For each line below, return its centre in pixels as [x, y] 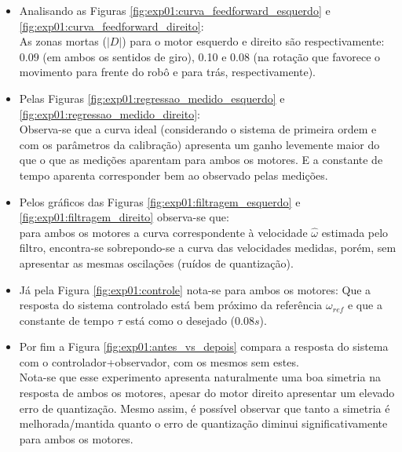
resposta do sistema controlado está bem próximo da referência [171, 305]
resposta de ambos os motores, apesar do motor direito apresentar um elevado [207, 393]
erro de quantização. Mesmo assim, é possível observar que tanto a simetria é [205, 408]
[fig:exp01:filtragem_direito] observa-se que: [124, 217]
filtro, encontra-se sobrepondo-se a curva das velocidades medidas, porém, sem [208, 248]
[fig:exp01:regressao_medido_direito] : [110, 113]
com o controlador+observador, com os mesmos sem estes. [159, 361]
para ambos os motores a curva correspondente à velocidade [163, 232]
